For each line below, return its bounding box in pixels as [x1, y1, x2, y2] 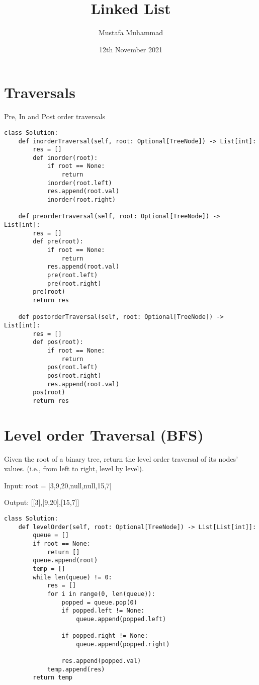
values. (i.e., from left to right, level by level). [4, 463, 144, 474]
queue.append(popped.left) [76, 615, 166, 623]
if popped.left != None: [61, 607, 145, 615]
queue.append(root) [33, 557, 98, 564]
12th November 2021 [99, 44, 163, 54]
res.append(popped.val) [61, 657, 141, 665]
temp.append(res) [47, 665, 105, 673]
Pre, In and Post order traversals [4, 111, 106, 122]
